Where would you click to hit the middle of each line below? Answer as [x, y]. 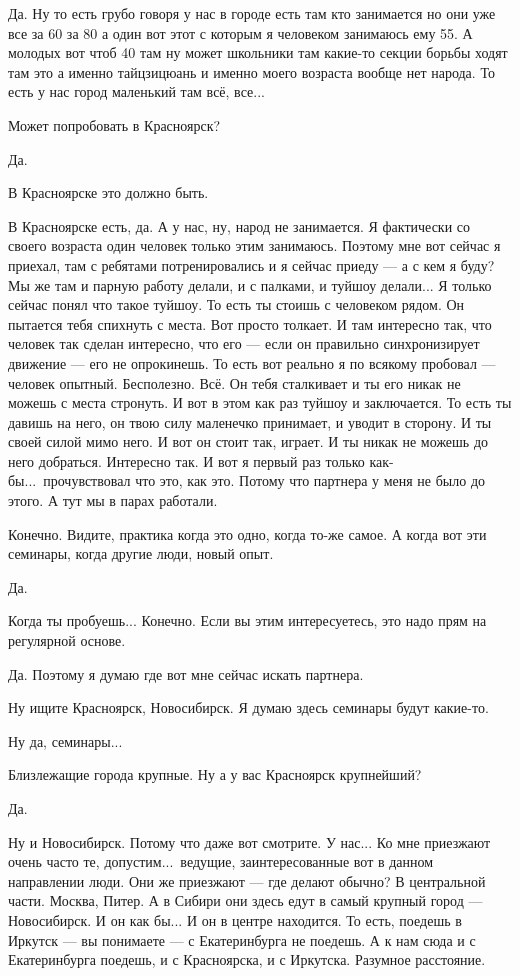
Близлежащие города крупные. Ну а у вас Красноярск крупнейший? [215, 774]
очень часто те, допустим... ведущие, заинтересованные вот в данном [221, 861]
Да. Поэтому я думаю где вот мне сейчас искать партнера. [186, 673]
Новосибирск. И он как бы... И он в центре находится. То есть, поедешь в [235, 919]
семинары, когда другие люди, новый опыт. [141, 553]
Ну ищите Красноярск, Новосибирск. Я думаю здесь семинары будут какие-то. [248, 707]
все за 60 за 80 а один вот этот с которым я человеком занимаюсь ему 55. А [240, 32]
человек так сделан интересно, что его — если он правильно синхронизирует [244, 343]
